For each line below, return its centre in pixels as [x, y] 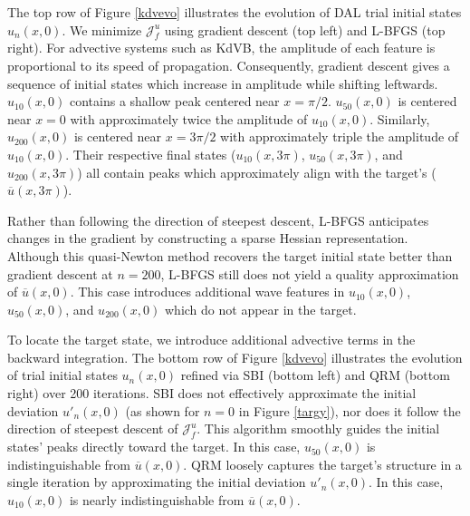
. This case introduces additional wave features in [207, 292]
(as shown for [163, 410]
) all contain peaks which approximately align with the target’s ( [257, 172]
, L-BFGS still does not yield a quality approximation [310, 273]
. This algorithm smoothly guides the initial [318, 428]
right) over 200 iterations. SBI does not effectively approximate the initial [212, 393]
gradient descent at [60, 273]
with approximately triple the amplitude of [340, 136]
